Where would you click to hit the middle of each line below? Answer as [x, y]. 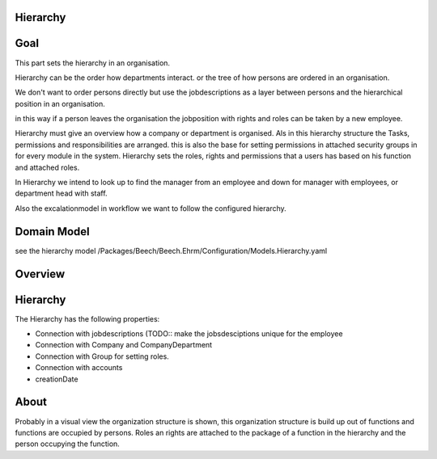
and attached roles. [47, 167]
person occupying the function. [68, 444]
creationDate [57, 379]
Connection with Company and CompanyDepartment [124, 345]
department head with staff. [62, 193]
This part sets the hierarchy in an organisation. [92, 63]
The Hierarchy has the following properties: [87, 318]
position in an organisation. [60, 103]
